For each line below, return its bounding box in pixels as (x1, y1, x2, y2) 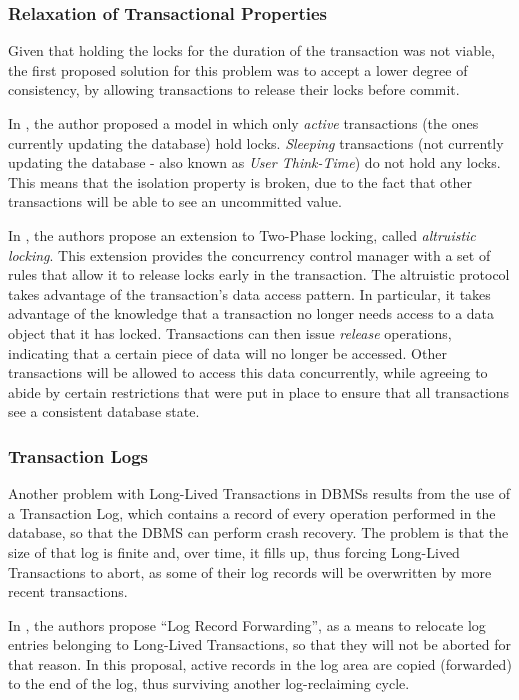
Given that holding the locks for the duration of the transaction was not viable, (8, 40, 495, 61)
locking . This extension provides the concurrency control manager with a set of (8, 244, 491, 265)
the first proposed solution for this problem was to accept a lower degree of (8, 59, 468, 80)
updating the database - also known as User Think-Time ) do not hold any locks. (8, 152, 501, 173)
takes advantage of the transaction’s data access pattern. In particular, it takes (8, 283, 491, 304)
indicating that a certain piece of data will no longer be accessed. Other (8, 342, 447, 363)
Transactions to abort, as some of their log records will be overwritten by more (8, 561, 492, 582)
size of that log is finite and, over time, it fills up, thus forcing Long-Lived (8, 541, 460, 562)
